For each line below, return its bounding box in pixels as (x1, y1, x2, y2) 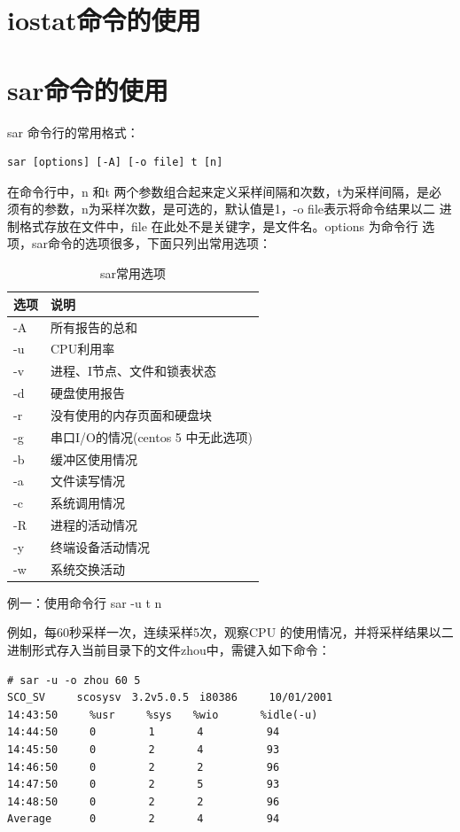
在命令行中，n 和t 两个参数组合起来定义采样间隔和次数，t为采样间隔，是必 (7, 182, 441, 200)
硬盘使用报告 (51, 384, 125, 402)
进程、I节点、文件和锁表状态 (51, 362, 217, 380)
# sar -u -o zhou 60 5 (7, 673, 141, 687)
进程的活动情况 (51, 516, 137, 534)
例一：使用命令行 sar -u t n (7, 593, 162, 611)
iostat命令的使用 (7, 2, 201, 38)
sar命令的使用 (7, 71, 168, 107)
